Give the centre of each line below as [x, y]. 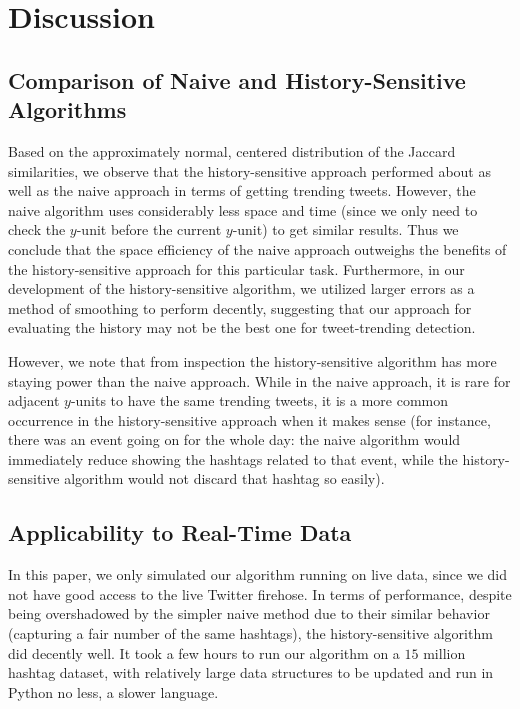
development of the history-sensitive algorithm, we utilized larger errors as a [241, 288]
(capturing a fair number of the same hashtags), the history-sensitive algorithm [250, 633]
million [444, 652]
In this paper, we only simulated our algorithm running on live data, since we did [257, 574]
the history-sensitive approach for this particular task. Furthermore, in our [236, 268]
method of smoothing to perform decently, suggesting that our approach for [240, 307]
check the [37, 229]
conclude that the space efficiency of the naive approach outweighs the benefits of [257, 248]
